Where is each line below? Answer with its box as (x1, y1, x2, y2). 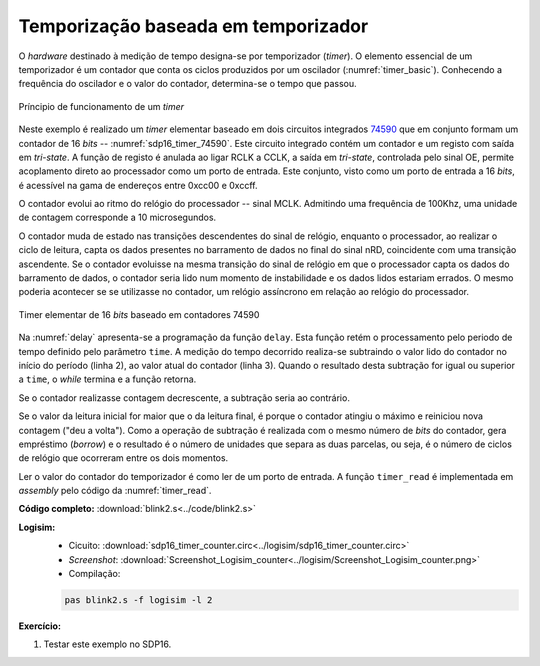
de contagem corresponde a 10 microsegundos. (18, 211, 217, 224)
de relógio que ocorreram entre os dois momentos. (18, 452, 229, 464)
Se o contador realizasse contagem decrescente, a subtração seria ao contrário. (18, 391, 350, 404)
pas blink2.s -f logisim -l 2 (64, 595, 213, 606)
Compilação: (68, 568, 121, 580)
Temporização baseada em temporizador (18, 15, 369, 37)
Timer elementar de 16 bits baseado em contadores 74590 (18, 308, 260, 320)
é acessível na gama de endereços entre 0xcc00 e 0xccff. (18, 179, 258, 191)
